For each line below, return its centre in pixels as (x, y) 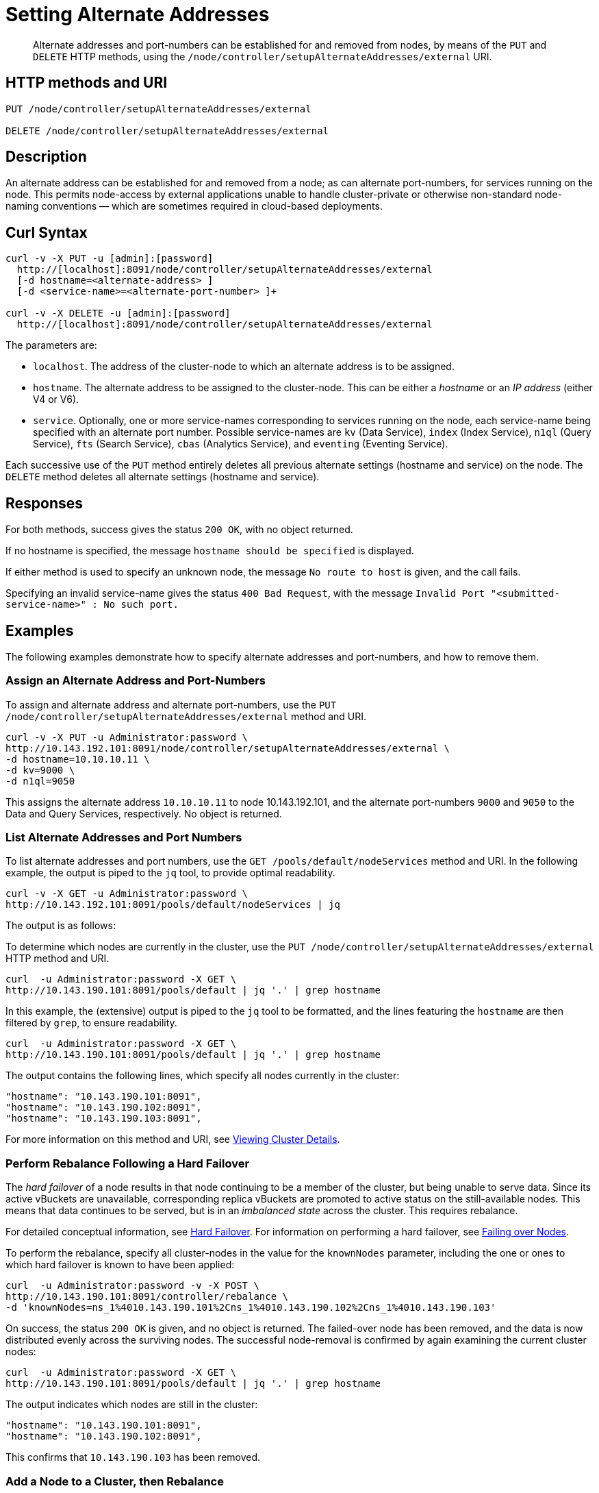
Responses (44, 503)
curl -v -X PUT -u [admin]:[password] (110, 259)
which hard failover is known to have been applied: (120, 1265)
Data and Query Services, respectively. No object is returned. (144, 813)
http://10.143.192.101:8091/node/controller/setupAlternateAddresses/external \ (228, 748)
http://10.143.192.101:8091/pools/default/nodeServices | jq (173, 905)
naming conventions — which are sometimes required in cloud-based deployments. (194, 206)
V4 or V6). (56, 399)
